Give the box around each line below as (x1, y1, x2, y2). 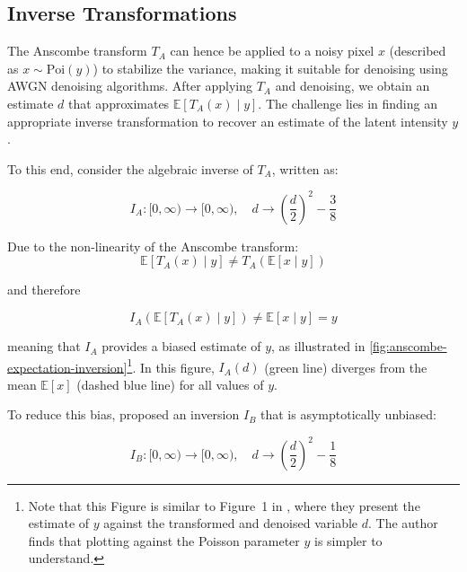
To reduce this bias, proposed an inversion (7, 405, 240, 424)
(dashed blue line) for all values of (76, 374, 264, 393)
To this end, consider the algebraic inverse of (7, 159, 253, 178)
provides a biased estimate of (101, 337, 261, 356)
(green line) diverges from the (264, 357, 427, 376)
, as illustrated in (271, 337, 366, 356)
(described (389, 41, 446, 60)
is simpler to (313, 531, 383, 550)
